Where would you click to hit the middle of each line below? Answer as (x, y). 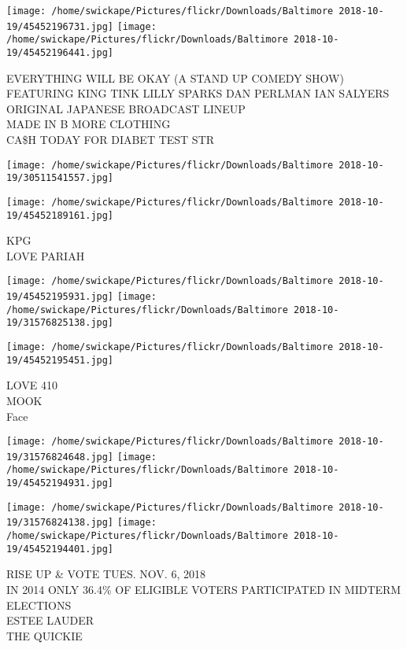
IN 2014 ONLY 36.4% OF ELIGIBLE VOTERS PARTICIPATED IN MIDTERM (204, 589)
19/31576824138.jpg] (60, 523)
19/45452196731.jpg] (60, 26)
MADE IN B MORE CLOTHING (89, 124)
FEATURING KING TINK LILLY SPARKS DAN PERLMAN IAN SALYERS (198, 93)
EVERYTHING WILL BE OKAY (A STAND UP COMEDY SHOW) (175, 77)
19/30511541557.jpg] (60, 178)
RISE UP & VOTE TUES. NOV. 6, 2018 (106, 574)
